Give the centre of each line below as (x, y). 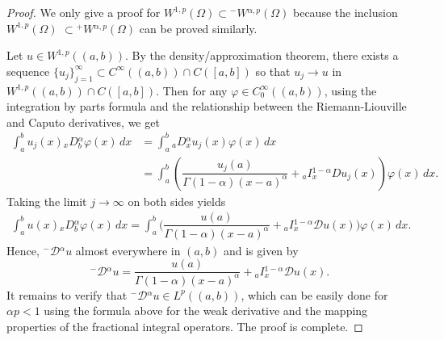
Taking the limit (47, 201)
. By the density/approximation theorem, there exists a (262, 55)
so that (273, 71)
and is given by (261, 250)
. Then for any (192, 90)
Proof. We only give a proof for (84, 12)
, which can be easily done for (314, 294)
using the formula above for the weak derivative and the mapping (206, 311)
